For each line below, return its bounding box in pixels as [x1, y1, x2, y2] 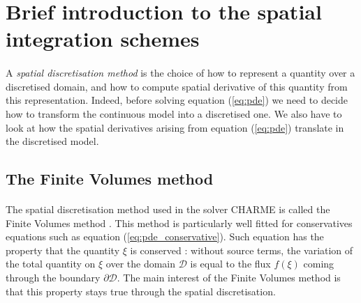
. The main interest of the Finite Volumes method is [117, 270, 341, 285]
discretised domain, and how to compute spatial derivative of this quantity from [6, 79, 348, 93]
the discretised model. [6, 134, 99, 148]
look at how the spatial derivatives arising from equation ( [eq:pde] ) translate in [6, 120, 344, 134]
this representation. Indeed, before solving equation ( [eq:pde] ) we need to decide [6, 93, 348, 107]
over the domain [105, 256, 176, 271]
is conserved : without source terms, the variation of [130, 242, 353, 257]
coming [303, 256, 334, 271]
